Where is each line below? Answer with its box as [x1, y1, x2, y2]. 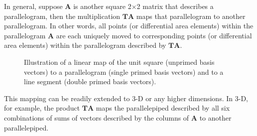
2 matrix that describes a [136, 1, 214, 11]
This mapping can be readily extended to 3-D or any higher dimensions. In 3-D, [4, 93, 248, 103]
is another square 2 [73, 1, 131, 11]
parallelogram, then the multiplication [4, 10, 121, 21]
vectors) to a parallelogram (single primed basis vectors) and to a [24, 66, 224, 77]
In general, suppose [4, 1, 63, 11]
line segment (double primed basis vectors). [24, 76, 156, 87]
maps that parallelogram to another [136, 10, 246, 21]
